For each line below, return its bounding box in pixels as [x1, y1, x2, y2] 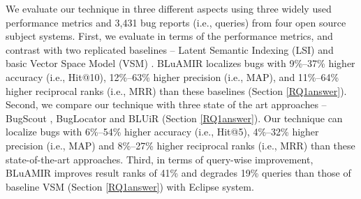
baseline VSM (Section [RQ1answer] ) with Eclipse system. [6, 179, 254, 193]
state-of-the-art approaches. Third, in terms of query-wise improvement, [6, 152, 314, 166]
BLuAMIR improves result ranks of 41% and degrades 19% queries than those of [6, 165, 351, 180]
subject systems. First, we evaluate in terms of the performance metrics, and [6, 29, 333, 43]
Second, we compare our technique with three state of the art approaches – [6, 97, 327, 112]
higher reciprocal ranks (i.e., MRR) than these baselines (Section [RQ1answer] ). [6, 83, 347, 98]
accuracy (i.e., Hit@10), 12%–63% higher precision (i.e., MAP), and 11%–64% [6, 69, 339, 84]
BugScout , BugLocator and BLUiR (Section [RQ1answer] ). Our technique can [6, 110, 343, 125]
